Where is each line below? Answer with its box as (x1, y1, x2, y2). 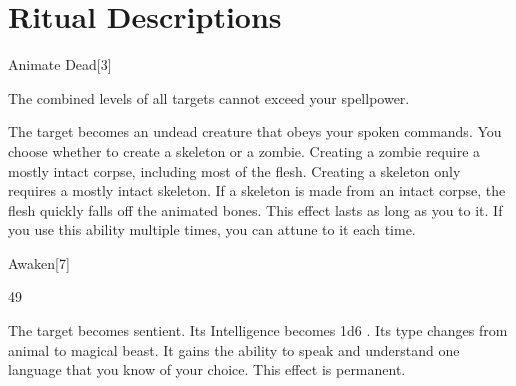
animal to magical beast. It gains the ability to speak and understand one (8, 339, 460, 360)
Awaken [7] (8, 252, 70, 273)
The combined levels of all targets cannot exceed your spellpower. (8, 87, 410, 108)
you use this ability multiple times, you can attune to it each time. (8, 219, 416, 240)
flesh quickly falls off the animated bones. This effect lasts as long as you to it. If (8, 199, 503, 220)
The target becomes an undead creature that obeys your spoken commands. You (8, 121, 502, 142)
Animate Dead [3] (8, 54, 112, 75)
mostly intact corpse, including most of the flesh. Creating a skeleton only (8, 160, 461, 181)
